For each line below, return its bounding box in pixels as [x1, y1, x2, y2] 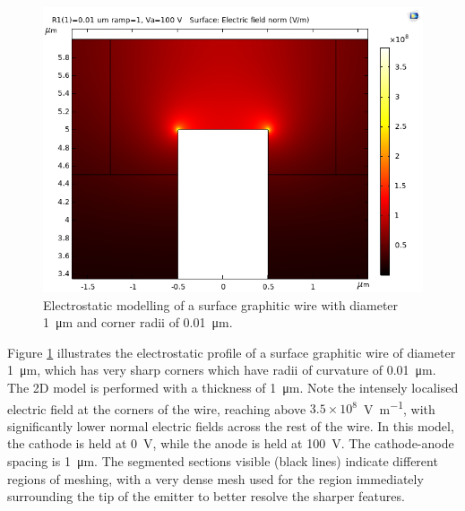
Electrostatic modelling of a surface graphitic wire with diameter [43, 295, 399, 314]
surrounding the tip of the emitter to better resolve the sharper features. [7, 487, 405, 506]
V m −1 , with [363, 396, 435, 418]
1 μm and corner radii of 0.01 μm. [43, 313, 233, 332]
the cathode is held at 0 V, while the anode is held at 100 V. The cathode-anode [7, 434, 454, 453]
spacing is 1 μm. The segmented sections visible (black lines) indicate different [7, 452, 438, 470]
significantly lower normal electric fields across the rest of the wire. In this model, [7, 416, 454, 435]
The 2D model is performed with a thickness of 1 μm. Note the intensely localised [7, 377, 459, 396]
